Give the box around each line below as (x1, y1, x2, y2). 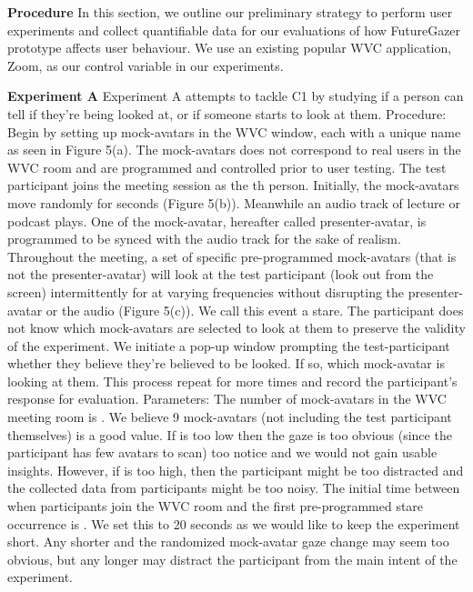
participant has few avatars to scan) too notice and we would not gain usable (7, 443, 438, 462)
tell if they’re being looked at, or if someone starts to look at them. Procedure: (7, 104, 447, 123)
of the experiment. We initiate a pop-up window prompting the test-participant (7, 336, 450, 355)
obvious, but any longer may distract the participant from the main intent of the (7, 549, 458, 568)
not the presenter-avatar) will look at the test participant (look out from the (7, 265, 434, 284)
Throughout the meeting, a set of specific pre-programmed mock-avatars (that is (7, 246, 457, 266)
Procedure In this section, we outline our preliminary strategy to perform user (7, 3, 453, 21)
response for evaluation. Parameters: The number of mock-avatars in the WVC (7, 389, 447, 408)
